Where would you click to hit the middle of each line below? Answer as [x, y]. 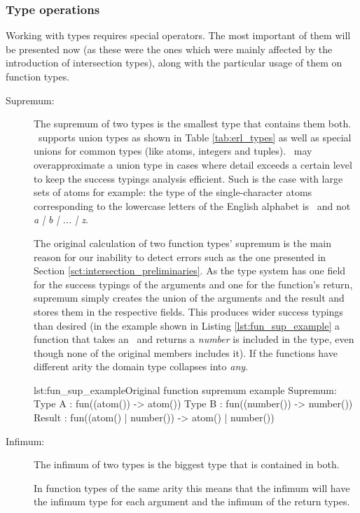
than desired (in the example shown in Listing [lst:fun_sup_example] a [187, 325]
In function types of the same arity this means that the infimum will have [192, 487]
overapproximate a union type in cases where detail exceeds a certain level [193, 164]
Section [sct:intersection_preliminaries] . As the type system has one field [190, 270]
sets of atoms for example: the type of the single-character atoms [173, 192]
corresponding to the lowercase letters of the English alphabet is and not [192, 205]
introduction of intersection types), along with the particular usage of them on [174, 63]
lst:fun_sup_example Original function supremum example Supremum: [185, 389]
